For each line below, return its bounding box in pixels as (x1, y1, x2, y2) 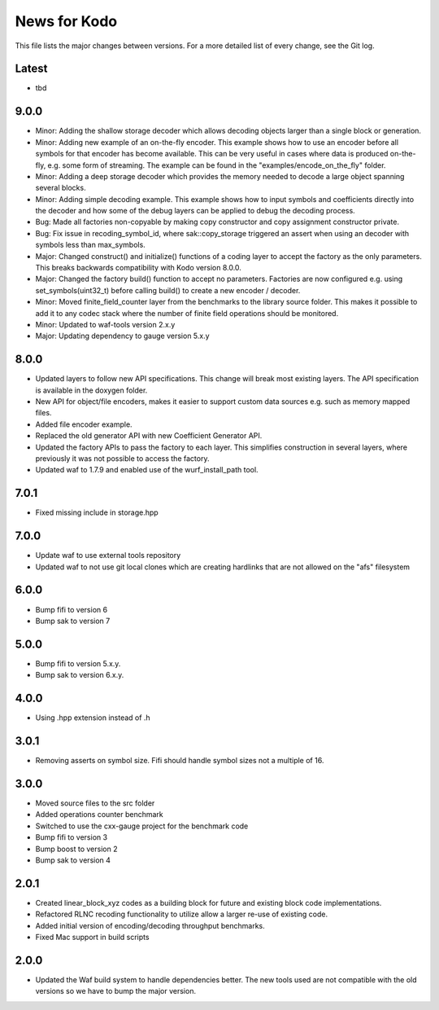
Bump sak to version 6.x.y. (35, 670, 124, 680)
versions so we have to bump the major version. (35, 986, 197, 996)
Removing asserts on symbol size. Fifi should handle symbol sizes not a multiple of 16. (35, 756, 324, 766)
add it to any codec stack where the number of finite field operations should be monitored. (35, 308, 339, 318)
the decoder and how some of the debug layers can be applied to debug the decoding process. (35, 206, 355, 216)
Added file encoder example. (35, 419, 133, 429)
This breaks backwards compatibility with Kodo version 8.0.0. (35, 263, 241, 273)
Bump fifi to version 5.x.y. (35, 658, 121, 668)
